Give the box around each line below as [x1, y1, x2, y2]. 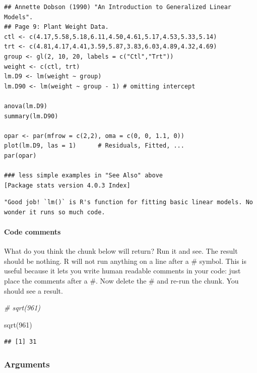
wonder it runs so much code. [4, 208, 105, 216]
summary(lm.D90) [4, 112, 58, 120]
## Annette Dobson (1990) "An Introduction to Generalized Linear [4, 4, 232, 11]
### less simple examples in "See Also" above [4, 172, 163, 179]
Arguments [4, 357, 50, 370]
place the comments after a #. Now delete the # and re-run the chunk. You [4, 275, 239, 286]
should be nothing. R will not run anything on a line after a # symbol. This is [4, 255, 246, 266]
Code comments [4, 226, 61, 237]
